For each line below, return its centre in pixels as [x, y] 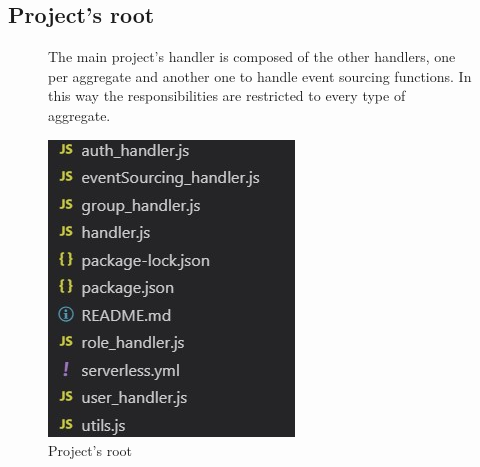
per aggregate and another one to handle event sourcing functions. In [260, 75]
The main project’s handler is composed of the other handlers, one [252, 56]
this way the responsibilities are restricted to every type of [227, 95]
